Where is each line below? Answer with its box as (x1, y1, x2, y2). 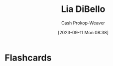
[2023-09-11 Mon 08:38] (57, 29, 109, 35)
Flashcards (4, 52, 52, 63)
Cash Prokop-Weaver (61, 20, 106, 26)
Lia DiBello (61, 3, 106, 15)
